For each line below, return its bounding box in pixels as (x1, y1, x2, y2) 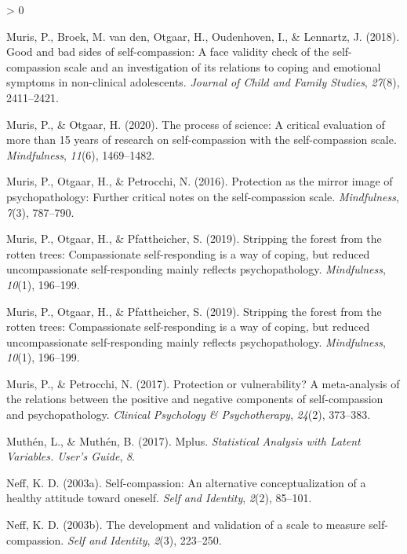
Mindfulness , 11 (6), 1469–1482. (6, 146, 155, 163)
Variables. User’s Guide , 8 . (6, 448, 136, 464)
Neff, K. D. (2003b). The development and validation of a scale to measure (6, 516, 365, 533)
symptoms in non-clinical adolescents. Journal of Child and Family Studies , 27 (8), (6, 74, 400, 90)
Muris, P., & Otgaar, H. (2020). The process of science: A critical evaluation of (6, 116, 385, 132)
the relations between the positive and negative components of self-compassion (6, 391, 383, 407)
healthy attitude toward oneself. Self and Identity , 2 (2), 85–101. (6, 490, 312, 506)
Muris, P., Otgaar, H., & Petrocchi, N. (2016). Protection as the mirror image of (6, 173, 393, 189)
